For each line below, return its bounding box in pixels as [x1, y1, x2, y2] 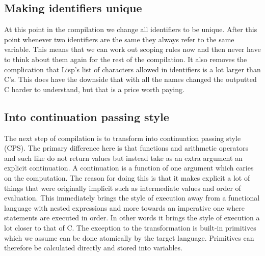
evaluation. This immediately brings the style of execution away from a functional [4, 192, 260, 203]
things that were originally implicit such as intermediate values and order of [4, 182, 241, 193]
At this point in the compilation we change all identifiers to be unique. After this [4, 24, 257, 35]
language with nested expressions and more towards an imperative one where [4, 202, 245, 213]
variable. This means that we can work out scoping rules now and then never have [4, 44, 261, 54]
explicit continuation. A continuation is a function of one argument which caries [4, 162, 254, 173]
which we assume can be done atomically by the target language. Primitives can [4, 232, 254, 243]
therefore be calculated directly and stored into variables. [4, 242, 182, 253]
